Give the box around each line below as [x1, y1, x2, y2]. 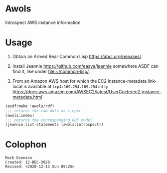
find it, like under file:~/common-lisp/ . [12, 68, 90, 74]
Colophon [5, 139, 47, 150]
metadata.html [12, 94, 42, 100]
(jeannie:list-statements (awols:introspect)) [5, 122, 104, 127]
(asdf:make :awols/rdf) [5, 103, 55, 109]
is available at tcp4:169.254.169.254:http [23, 83, 109, 89]
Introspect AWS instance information [5, 19, 81, 25]
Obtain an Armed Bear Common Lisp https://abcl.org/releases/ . [12, 53, 143, 59]
